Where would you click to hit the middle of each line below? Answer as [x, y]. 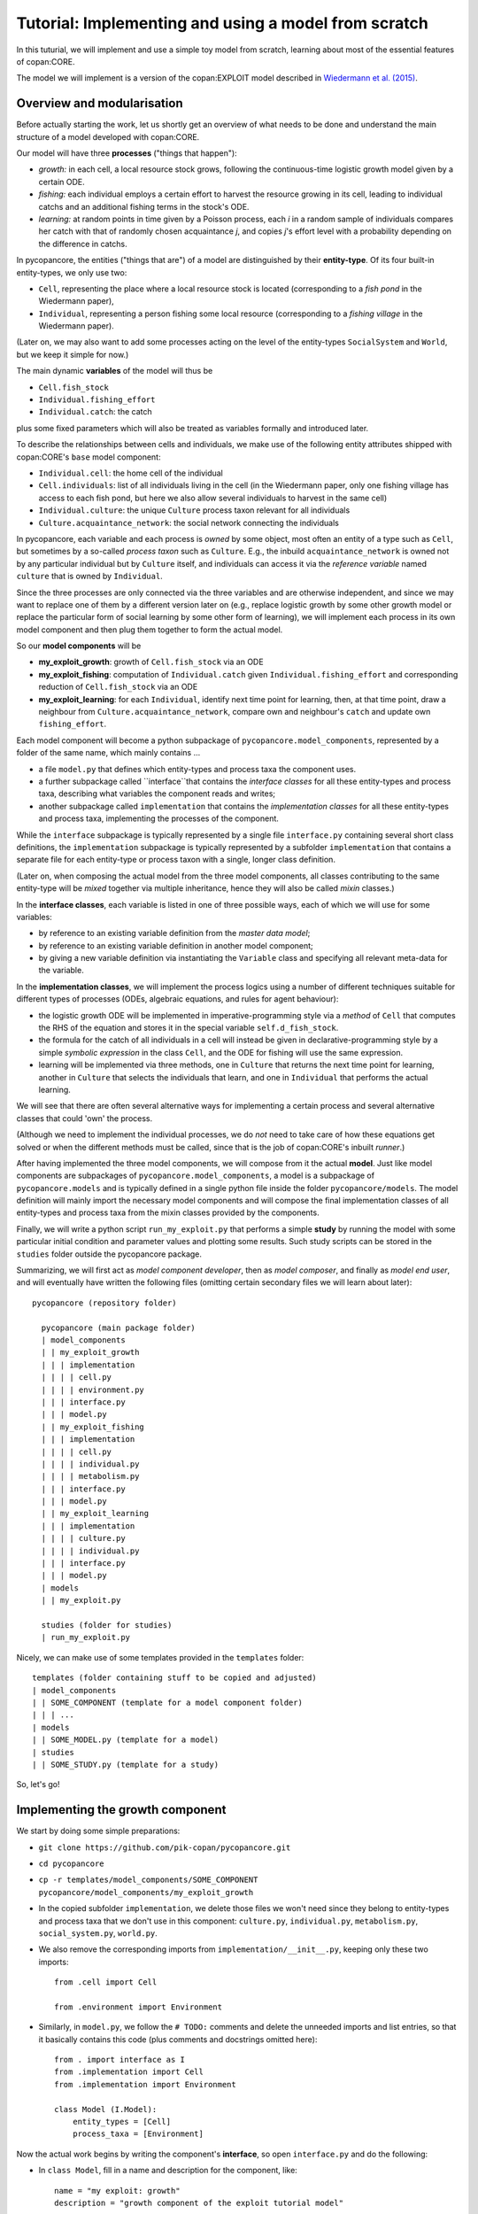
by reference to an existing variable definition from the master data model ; [174, 933]
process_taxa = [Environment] [138, 2134]
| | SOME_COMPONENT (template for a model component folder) [167, 1702]
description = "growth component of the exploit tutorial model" [199, 2202]
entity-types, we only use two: [72, 272]
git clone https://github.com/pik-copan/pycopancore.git [165, 1847]
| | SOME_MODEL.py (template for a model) [126, 1740]
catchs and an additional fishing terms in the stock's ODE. [144, 206]
